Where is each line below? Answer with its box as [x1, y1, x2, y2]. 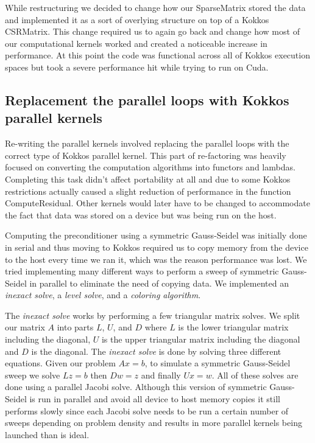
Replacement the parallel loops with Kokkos [5, 90, 289, 109]
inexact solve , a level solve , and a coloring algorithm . [5, 288, 201, 301]
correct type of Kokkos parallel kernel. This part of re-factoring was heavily [5, 148, 286, 161]
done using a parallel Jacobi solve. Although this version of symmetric [5, 380, 267, 393]
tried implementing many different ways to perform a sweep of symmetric [5, 265, 279, 277]
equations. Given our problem [5, 357, 116, 369]
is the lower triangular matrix [178, 321, 289, 333]
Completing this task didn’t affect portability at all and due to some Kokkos [5, 172, 291, 185]
